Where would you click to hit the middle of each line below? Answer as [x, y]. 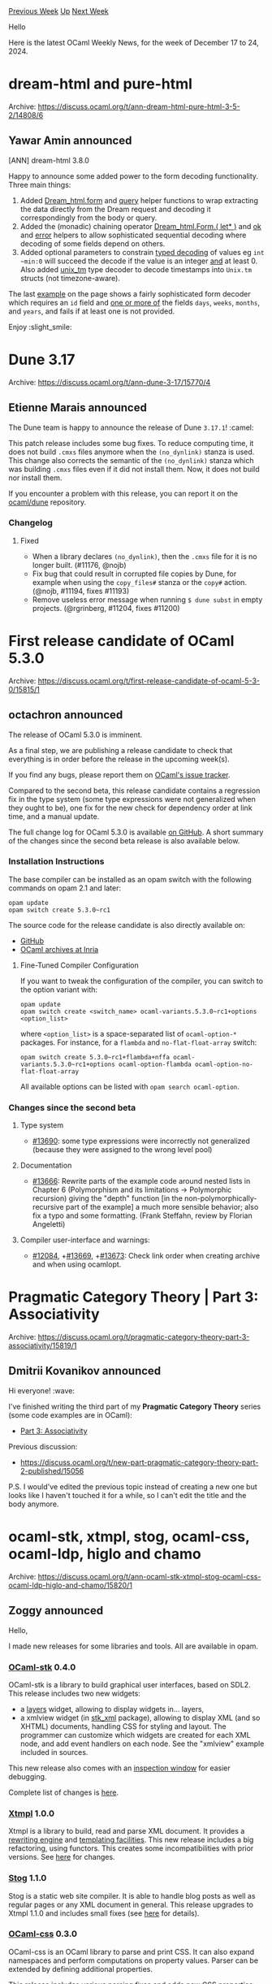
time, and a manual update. [54, 816]
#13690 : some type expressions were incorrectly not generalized [141, 1141]
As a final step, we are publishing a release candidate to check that [121, 750]
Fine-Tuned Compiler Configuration [80, 965]
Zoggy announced [56, 1611]
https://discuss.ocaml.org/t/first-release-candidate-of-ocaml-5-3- [149, 681]
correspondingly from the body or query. [89, 218]
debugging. [28, 1776]
